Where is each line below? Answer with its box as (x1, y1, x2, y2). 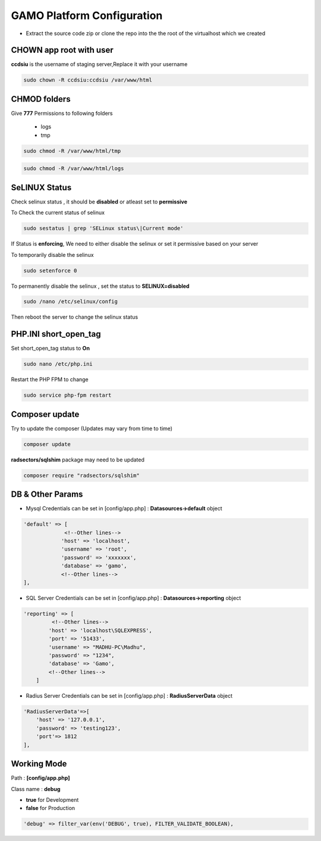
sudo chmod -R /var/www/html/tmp (23, 148, 121, 154)
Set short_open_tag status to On (11, 345, 90, 352)
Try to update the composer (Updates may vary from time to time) (11, 425, 172, 432)
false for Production (26, 805, 75, 812)
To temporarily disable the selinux (11, 251, 95, 258)
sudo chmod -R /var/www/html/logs (23, 165, 124, 172)
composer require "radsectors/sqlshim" (23, 472, 140, 479)
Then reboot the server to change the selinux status (11, 313, 139, 321)
